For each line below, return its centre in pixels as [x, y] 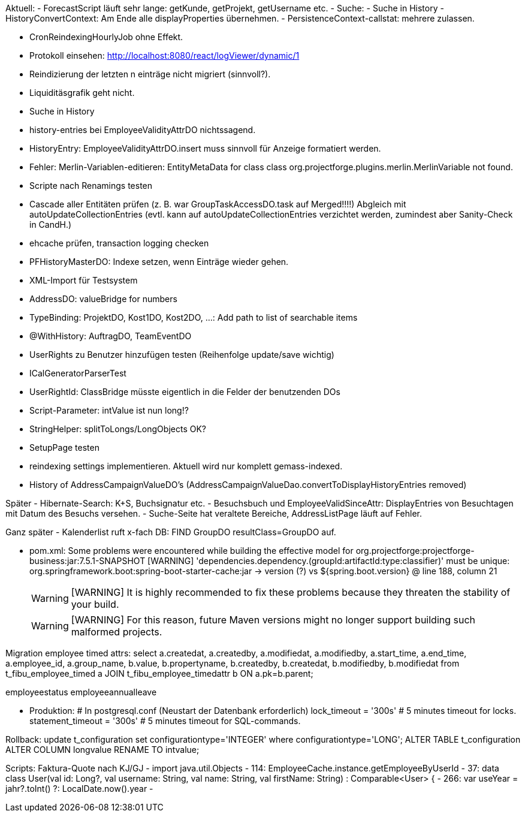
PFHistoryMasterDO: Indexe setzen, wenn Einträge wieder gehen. [159, 262]
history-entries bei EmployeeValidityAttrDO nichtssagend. [143, 130]
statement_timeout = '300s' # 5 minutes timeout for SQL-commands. [165, 721]
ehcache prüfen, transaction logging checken [119, 243]
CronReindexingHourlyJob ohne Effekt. [106, 37]
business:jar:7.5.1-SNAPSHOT [87, 561]
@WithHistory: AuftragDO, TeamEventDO [111, 336]
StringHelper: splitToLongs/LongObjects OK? [118, 429]
